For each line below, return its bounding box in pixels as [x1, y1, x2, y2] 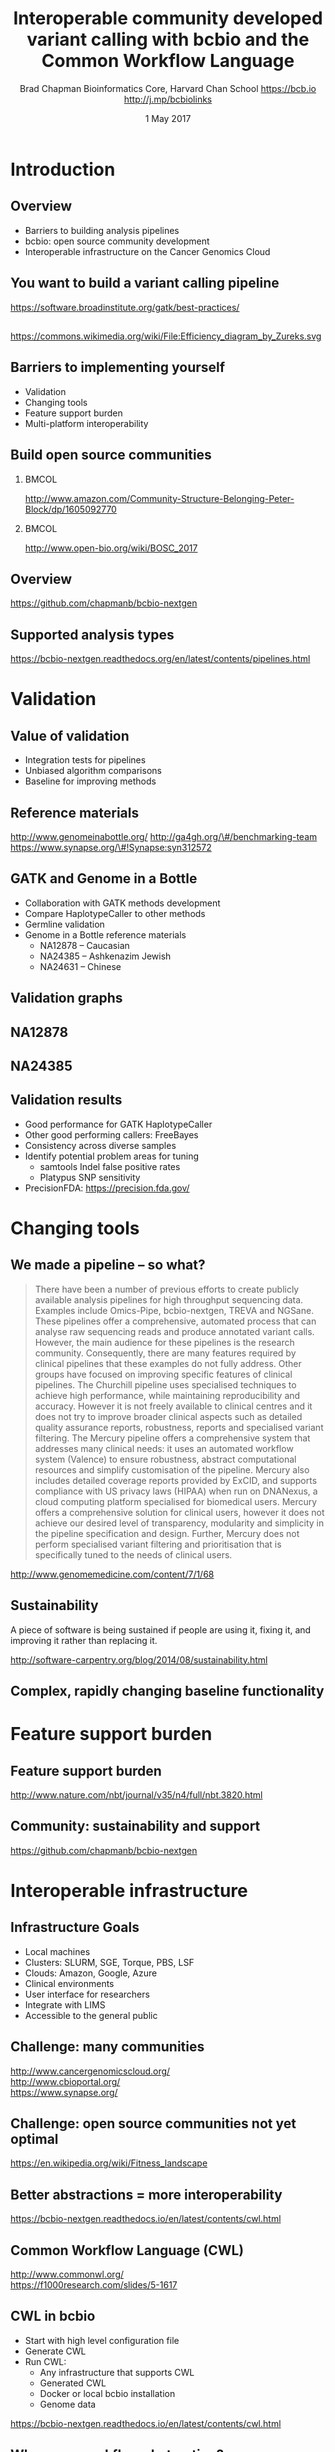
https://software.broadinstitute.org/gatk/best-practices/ [10, 301, 240, 313]
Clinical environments [24, 1977, 115, 1989]
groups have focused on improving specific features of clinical [34, 1368, 293, 1380]
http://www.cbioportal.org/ [10, 2075, 121, 2087]
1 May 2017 [144, 112, 192, 124]
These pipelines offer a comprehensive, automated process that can [34, 1315, 317, 1327]
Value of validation [10, 727, 130, 744]
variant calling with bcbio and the [26, 28, 310, 51]
